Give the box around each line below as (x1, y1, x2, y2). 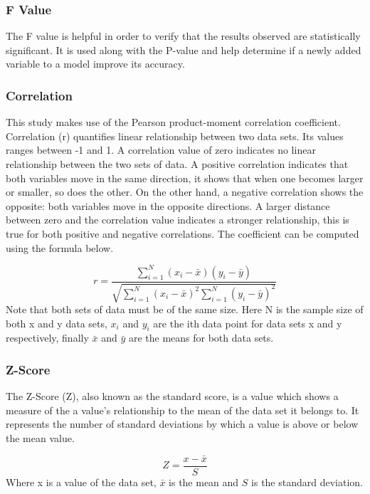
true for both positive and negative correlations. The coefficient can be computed (6, 226, 359, 241)
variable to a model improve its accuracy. (6, 56, 185, 71)
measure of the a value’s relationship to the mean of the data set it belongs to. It (6, 402, 359, 417)
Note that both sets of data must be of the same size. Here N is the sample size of (6, 302, 364, 317)
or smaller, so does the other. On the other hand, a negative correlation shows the (6, 184, 364, 199)
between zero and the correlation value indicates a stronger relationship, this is (6, 212, 349, 227)
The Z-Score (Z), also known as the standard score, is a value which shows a (6, 389, 339, 404)
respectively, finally (6, 330, 89, 345)
